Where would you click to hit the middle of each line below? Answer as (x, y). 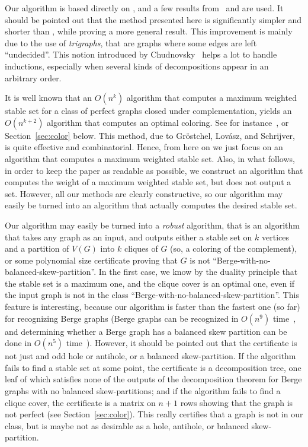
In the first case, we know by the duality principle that (198, 272)
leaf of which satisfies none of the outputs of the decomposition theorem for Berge (153, 379)
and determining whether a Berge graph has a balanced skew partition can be (146, 331)
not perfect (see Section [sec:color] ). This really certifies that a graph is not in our (154, 414)
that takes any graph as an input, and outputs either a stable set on (129, 237)
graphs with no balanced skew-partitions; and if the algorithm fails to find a (143, 391)
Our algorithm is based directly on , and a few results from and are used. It (144, 8)
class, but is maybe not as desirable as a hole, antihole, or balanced (127, 425)
